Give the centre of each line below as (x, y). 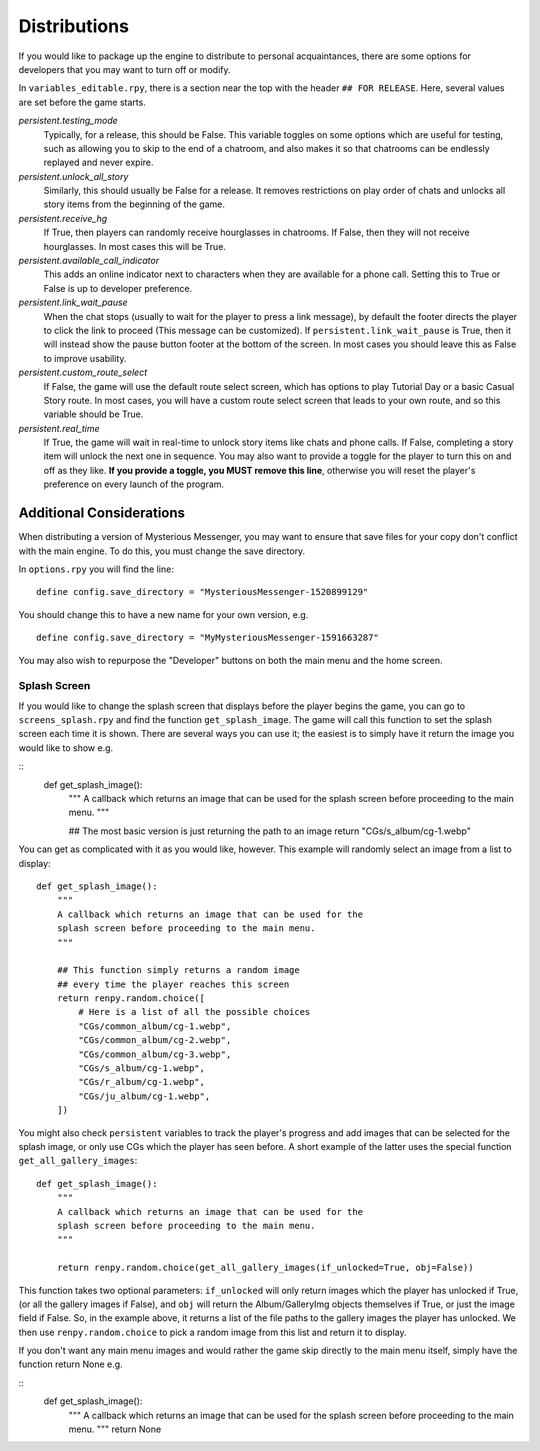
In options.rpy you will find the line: (96, 569)
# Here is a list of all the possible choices (194, 1012)
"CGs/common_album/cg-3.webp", (155, 1054)
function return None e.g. (71, 1364)
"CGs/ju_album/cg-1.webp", (144, 1096)
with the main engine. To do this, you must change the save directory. (162, 551)
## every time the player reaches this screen (173, 984)
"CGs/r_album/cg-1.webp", (141, 1082)
